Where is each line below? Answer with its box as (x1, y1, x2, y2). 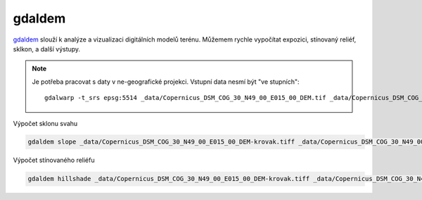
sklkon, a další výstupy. (13, 44, 81, 53)
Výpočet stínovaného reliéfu (13, 156, 95, 165)
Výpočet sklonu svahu (13, 119, 78, 127)
